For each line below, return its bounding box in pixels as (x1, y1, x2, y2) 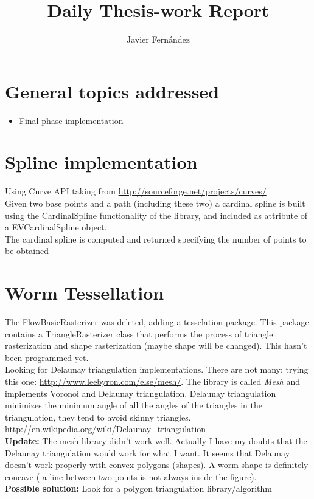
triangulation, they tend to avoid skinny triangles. (5, 410, 191, 423)
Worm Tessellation (5, 280, 164, 305)
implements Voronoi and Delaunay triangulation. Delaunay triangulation (5, 387, 276, 399)
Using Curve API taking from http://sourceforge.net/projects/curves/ (5, 185, 267, 198)
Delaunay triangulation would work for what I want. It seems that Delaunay (5, 446, 290, 459)
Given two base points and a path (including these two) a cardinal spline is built (5, 196, 305, 209)
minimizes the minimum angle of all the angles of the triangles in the (5, 399, 262, 411)
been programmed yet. (5, 351, 89, 363)
